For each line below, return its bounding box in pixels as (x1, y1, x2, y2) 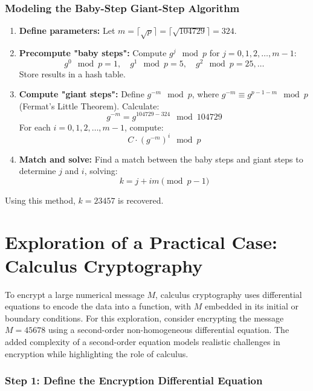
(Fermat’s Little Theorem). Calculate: (19, 99, 160, 112)
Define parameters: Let (19, 24, 115, 37)
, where (192, 88, 219, 100)
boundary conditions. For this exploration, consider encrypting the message (5, 311, 284, 324)
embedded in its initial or (205, 300, 298, 312)
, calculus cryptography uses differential (155, 288, 302, 300)
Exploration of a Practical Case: (5, 229, 277, 254)
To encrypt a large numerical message (5, 288, 144, 300)
